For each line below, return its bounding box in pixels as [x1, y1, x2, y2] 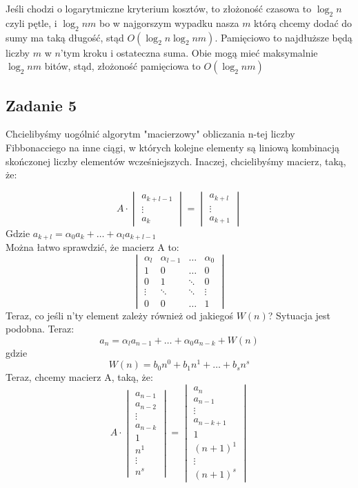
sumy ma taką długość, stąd [6, 30, 124, 44]
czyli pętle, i [6, 15, 57, 30]
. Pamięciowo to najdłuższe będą [215, 30, 352, 44]
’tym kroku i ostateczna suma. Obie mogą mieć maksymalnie [60, 45, 318, 59]
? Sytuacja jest [268, 308, 331, 322]
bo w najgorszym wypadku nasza [99, 15, 239, 30]
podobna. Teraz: [6, 321, 74, 336]
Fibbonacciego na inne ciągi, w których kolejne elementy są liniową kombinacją [6, 140, 340, 154]
